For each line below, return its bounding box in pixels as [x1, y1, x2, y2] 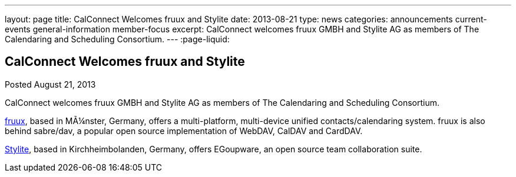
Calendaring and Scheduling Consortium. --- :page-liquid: [5, 34, 230, 44]
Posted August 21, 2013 [5, 79, 96, 89]
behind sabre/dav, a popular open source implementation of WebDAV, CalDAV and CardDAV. [5, 125, 363, 136]
